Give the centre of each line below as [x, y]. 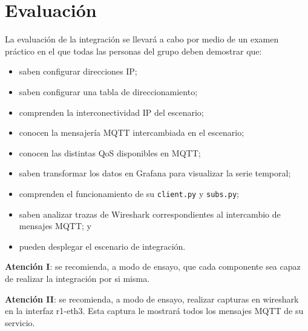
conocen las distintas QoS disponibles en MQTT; [110, 152]
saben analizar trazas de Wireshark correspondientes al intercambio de [150, 214]
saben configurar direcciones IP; [78, 71]
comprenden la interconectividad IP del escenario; [111, 112]
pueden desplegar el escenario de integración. [102, 246]
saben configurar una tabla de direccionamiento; [108, 91]
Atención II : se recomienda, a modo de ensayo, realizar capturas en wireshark [152, 299]
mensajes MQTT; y [55, 226]
